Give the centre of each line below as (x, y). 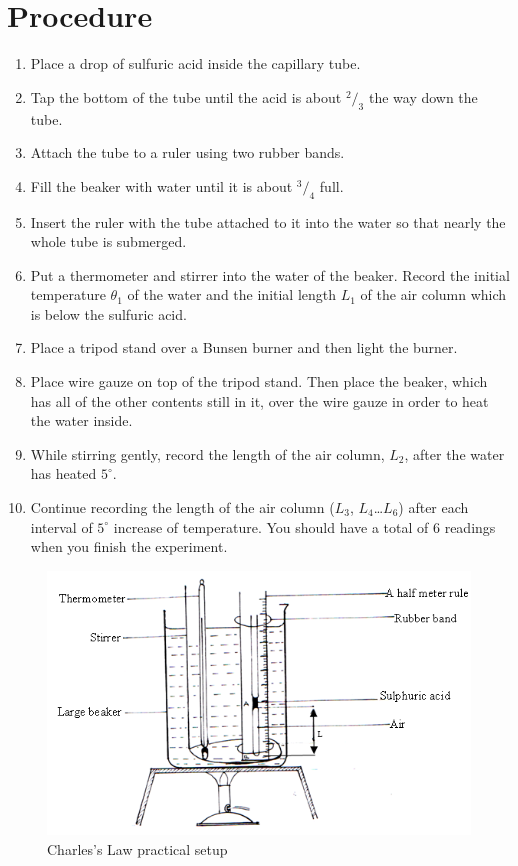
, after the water (454, 453)
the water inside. (81, 420)
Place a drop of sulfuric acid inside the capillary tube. (195, 63)
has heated (63, 473)
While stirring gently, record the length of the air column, (207, 453)
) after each (433, 507)
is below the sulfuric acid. (108, 313)
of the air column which (433, 294)
